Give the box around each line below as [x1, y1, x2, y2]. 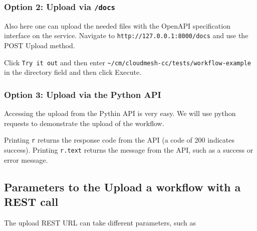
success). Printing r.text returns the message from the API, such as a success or [4, 144, 253, 155]
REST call [4, 193, 59, 209]
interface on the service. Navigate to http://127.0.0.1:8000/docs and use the [4, 30, 248, 41]
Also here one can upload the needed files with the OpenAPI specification [4, 20, 230, 31]
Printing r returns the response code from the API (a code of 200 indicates [4, 135, 234, 145]
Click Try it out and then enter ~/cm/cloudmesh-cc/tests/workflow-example [4, 57, 251, 67]
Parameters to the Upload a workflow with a [4, 179, 241, 194]
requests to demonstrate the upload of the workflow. [4, 118, 164, 128]
